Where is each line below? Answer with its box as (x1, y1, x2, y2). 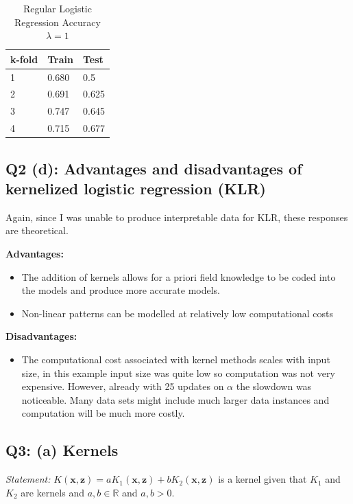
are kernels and (21, 485, 84, 499)
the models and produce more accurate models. (21, 283, 220, 297)
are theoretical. (5, 223, 69, 238)
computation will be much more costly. (21, 406, 185, 420)
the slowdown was (236, 379, 312, 393)
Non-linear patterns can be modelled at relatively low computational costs (21, 306, 333, 320)
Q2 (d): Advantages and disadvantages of (5, 157, 302, 179)
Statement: (5, 472, 51, 486)
